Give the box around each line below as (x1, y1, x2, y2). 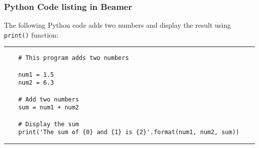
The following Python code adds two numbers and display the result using (4, 20, 231, 30)
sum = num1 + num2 (18, 104, 79, 111)
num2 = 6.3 (18, 79, 54, 87)
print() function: (4, 29, 58, 40)
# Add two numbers (18, 96, 79, 103)
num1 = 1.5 (18, 71, 54, 78)
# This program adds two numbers (18, 54, 129, 62)
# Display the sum (18, 120, 79, 128)
